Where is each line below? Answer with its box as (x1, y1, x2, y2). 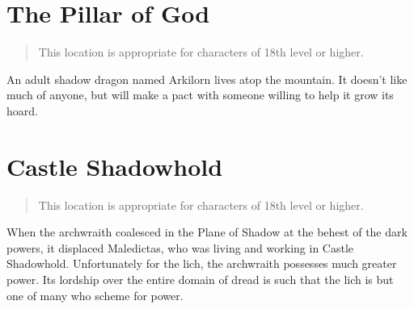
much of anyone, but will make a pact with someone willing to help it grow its (6, 86, 394, 103)
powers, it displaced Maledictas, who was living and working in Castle (6, 239, 354, 256)
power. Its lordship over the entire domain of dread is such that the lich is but (6, 271, 394, 287)
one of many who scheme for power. (6, 286, 184, 303)
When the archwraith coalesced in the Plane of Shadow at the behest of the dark (6, 223, 408, 240)
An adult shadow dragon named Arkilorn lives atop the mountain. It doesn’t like (6, 70, 408, 87)
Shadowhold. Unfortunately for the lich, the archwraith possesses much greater (6, 255, 397, 272)
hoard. (6, 102, 38, 119)
